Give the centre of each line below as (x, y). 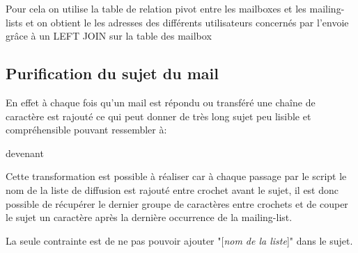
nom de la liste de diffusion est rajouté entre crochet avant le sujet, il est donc (172, 189)
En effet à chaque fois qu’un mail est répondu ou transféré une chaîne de (161, 102)
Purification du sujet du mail (112, 73)
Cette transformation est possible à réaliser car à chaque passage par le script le (176, 176)
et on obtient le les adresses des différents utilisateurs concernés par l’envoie (187, 22)
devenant (25, 153)
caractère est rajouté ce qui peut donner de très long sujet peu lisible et (158, 116)
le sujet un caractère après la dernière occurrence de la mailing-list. (149, 217)
